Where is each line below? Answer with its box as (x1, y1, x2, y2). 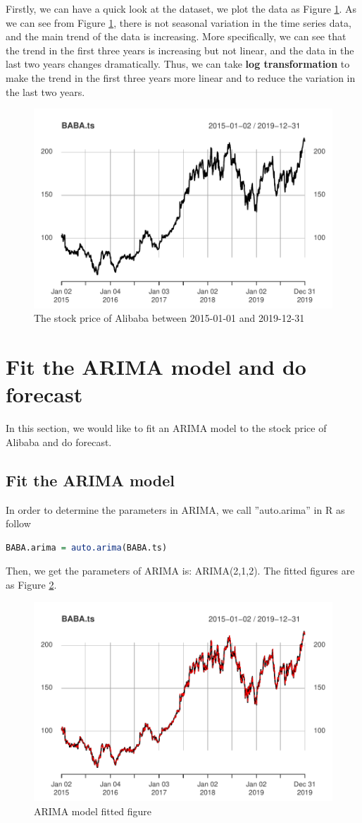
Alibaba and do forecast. (6, 434, 112, 449)
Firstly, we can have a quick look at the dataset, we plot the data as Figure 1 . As (6, 1, 357, 16)
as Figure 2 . (6, 577, 57, 592)
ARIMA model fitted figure (34, 803, 152, 818)
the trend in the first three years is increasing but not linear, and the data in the (6, 42, 354, 57)
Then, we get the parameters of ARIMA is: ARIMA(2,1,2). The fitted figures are (6, 563, 355, 578)
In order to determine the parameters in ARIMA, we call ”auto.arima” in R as (6, 502, 345, 517)
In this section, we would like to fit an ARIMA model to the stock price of (6, 421, 327, 435)
